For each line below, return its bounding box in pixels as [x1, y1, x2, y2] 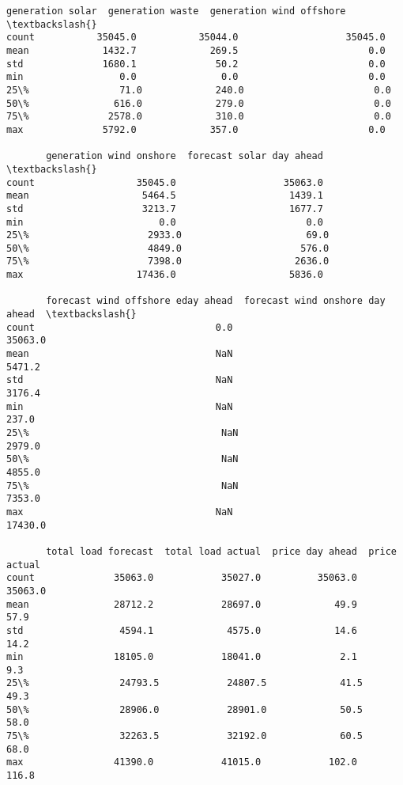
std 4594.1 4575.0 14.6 [6, 624, 357, 636]
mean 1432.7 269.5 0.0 [6, 44, 386, 56]
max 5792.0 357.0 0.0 [6, 123, 386, 135]
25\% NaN [6, 427, 239, 438]
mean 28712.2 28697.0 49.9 [6, 598, 357, 610]
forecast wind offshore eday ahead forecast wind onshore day [46, 295, 386, 307]
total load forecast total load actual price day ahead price [46, 545, 397, 557]
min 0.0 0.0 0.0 [6, 71, 386, 83]
